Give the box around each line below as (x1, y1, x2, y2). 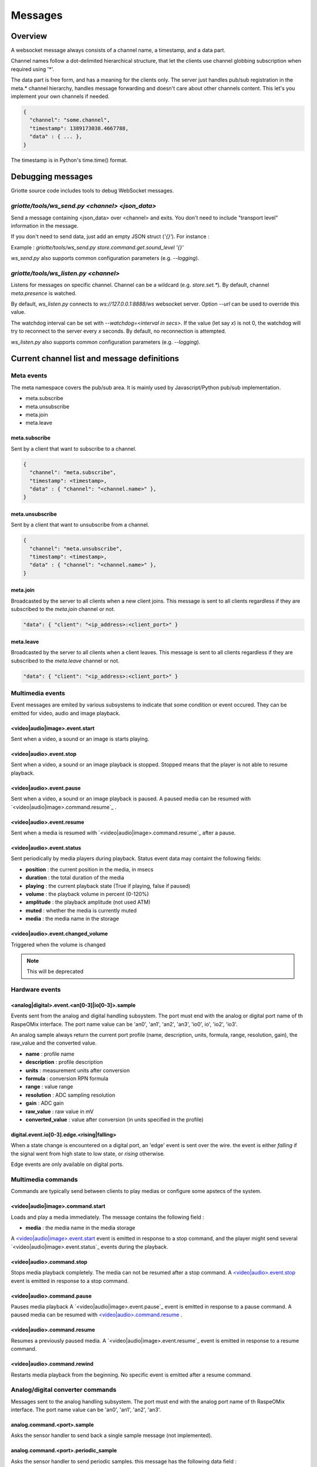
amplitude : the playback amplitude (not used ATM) (25, 898, 151, 906)
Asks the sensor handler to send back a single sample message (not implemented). (11, 1432, 213, 1439)
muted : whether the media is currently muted (25, 907, 137, 914)
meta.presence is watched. (11, 289, 77, 296)
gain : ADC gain (25, 1100, 64, 1107)
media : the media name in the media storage (25, 1224, 136, 1232)
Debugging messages (11, 172, 93, 182)
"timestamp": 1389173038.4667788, (29, 125, 129, 131)
